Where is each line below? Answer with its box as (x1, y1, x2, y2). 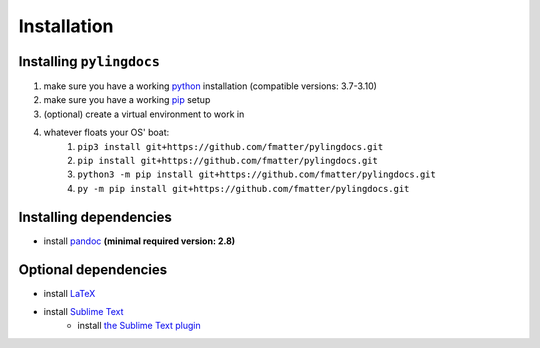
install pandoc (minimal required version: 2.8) (43, 235, 236, 247)
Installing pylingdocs (18, 53, 160, 70)
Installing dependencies (18, 208, 172, 225)
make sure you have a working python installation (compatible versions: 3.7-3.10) (43, 80, 377, 92)
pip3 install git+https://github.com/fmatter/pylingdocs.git (77, 141, 384, 152)
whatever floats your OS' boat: (43, 126, 170, 139)
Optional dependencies (18, 261, 168, 278)
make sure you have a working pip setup (43, 94, 211, 106)
